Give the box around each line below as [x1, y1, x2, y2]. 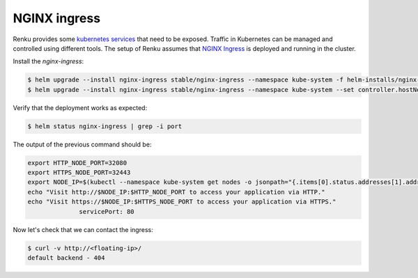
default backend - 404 [27, 254, 105, 261]
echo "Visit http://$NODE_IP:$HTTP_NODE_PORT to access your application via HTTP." [27, 188, 325, 196]
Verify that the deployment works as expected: [13, 103, 148, 111]
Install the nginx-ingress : [13, 57, 84, 65]
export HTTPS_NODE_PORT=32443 [27, 169, 131, 177]
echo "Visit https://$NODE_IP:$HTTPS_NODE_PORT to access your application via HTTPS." [27, 198, 336, 206]
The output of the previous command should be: [13, 140, 152, 148]
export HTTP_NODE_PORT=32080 [27, 159, 127, 167]
